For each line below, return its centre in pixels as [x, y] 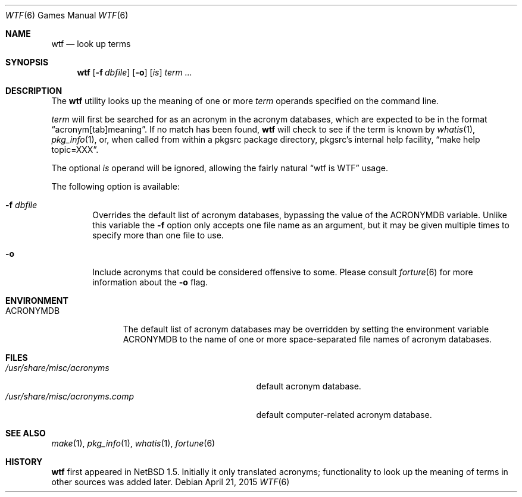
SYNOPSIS [27, 62]
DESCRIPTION [34, 91]
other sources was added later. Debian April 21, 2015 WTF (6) [171, 482]
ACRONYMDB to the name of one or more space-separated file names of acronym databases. [307, 339]
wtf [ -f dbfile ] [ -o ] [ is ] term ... [135, 72]
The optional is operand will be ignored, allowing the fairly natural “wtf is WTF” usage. [220, 168]
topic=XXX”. [75, 150]
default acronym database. [309, 386]
